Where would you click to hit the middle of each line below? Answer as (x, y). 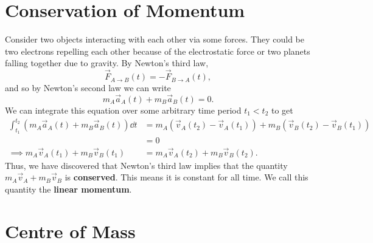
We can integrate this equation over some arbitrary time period (123, 110)
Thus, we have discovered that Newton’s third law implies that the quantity (146, 165)
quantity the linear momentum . (68, 189)
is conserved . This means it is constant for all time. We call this (186, 177)
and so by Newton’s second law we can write (88, 88)
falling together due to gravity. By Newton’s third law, (107, 63)
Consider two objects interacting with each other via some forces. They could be (155, 39)
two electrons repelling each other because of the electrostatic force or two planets (158, 51)
